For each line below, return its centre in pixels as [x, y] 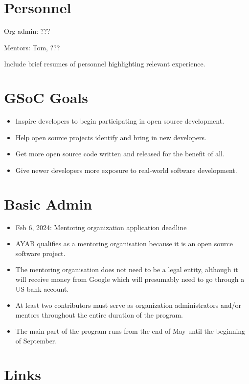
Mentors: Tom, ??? [32, 47]
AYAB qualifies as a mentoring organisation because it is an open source [124, 244]
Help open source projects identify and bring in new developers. [111, 137]
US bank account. [42, 288]
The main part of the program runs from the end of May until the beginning [130, 331]
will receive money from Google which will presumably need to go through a [130, 279]
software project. [40, 253]
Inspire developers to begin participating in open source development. [120, 121]
